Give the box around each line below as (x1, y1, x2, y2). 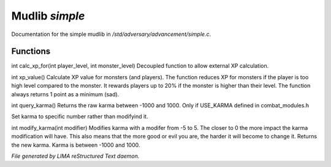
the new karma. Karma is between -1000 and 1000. (11, 141, 140, 149)
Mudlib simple (11, 9, 85, 23)
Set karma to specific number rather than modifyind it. (11, 113, 148, 120)
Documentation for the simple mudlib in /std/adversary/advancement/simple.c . (11, 30, 211, 38)
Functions (11, 46, 51, 57)
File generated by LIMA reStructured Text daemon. (11, 152, 140, 160)
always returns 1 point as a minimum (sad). (11, 90, 120, 98)
